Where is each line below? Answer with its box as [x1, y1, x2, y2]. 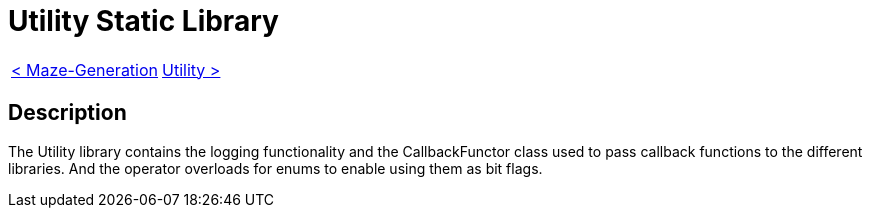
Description [8, 100, 127, 126]
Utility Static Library [8, 4, 279, 38]
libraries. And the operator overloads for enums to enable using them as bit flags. [8, 159, 543, 177]
